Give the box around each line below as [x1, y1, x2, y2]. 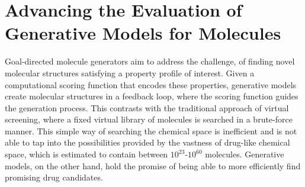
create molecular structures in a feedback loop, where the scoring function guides [5, 90, 298, 102]
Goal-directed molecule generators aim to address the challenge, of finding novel [5, 55, 295, 67]
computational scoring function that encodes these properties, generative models [5, 78, 297, 91]
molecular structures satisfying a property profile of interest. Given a [5, 66, 255, 79]
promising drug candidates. [5, 171, 103, 183]
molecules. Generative [205, 148, 284, 160]
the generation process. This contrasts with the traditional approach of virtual [5, 101, 289, 114]
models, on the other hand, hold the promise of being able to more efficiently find [5, 159, 301, 172]
